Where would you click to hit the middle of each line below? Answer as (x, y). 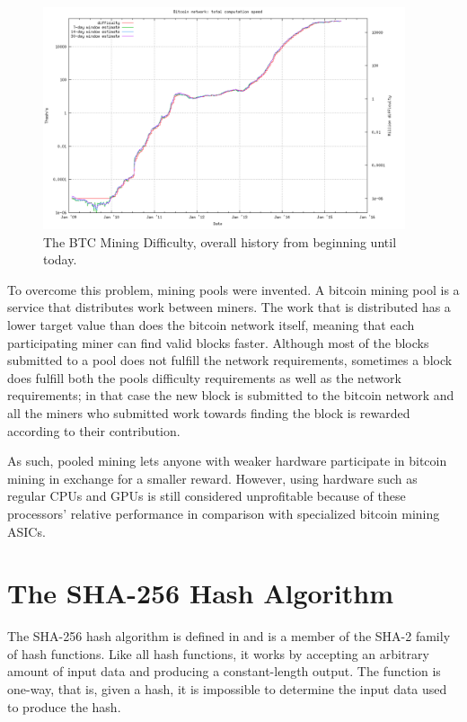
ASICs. (26, 531)
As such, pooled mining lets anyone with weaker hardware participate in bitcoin (227, 461)
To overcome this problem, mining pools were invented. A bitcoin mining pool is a (233, 289)
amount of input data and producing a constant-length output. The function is (224, 671)
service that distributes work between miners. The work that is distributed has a (229, 307)
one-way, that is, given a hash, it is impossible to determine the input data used (227, 689)
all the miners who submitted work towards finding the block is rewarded (209, 412)
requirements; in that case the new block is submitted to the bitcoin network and (231, 395)
